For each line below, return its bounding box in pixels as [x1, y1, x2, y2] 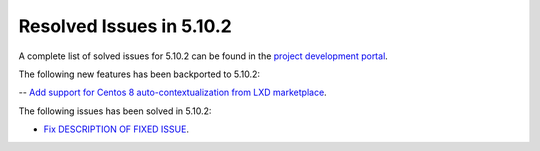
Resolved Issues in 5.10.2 [18, 15, 232, 37]
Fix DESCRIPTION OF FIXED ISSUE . [43, 123, 190, 135]
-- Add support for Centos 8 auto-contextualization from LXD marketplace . [18, 86, 327, 99]
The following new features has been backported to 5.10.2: [18, 68, 260, 80]
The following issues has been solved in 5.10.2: [18, 105, 212, 117]
